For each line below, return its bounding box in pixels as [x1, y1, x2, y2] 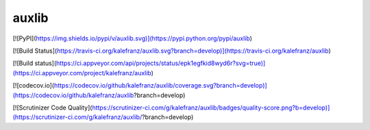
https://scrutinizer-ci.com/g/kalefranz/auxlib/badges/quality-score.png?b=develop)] [92, 103, 330, 112]
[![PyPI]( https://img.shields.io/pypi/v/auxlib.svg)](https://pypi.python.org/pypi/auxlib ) [12, 34, 253, 42]
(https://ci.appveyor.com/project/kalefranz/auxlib [12, 68, 152, 77]
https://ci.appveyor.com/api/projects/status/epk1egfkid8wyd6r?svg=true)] [56, 59, 266, 68]
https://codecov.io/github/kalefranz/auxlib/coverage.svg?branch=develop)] [53, 81, 267, 90]
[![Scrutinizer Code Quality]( [12, 103, 92, 112]
